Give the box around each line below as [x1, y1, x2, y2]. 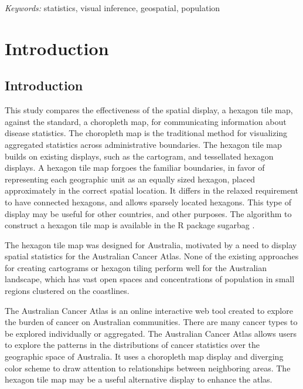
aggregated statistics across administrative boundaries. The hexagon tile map [5, 138, 282, 150]
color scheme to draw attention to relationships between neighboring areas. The [5, 361, 291, 374]
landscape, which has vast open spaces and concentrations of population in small [5, 273, 295, 285]
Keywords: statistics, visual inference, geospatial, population [5, 2, 220, 13]
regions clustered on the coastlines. [5, 285, 130, 297]
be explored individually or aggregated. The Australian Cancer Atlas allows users [5, 327, 297, 339]
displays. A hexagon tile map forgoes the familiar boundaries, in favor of [5, 161, 265, 174]
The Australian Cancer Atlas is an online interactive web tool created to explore [5, 304, 293, 316]
